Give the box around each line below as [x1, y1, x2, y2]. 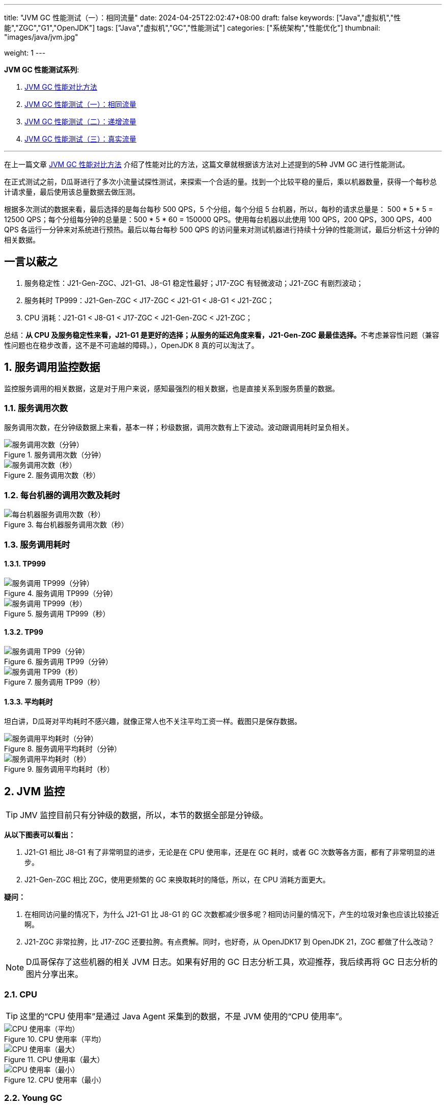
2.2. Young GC [4, 1093, 63, 1103]
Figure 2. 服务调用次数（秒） [4, 471, 100, 480]
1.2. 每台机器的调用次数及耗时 [4, 490, 120, 500]
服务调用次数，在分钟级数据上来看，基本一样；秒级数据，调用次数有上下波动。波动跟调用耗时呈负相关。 [4, 423, 353, 432]
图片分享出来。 [26, 969, 83, 980]
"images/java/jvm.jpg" [4, 33, 78, 41]
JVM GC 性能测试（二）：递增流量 [24, 117, 136, 126]
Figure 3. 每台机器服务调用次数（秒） [4, 520, 128, 529]
